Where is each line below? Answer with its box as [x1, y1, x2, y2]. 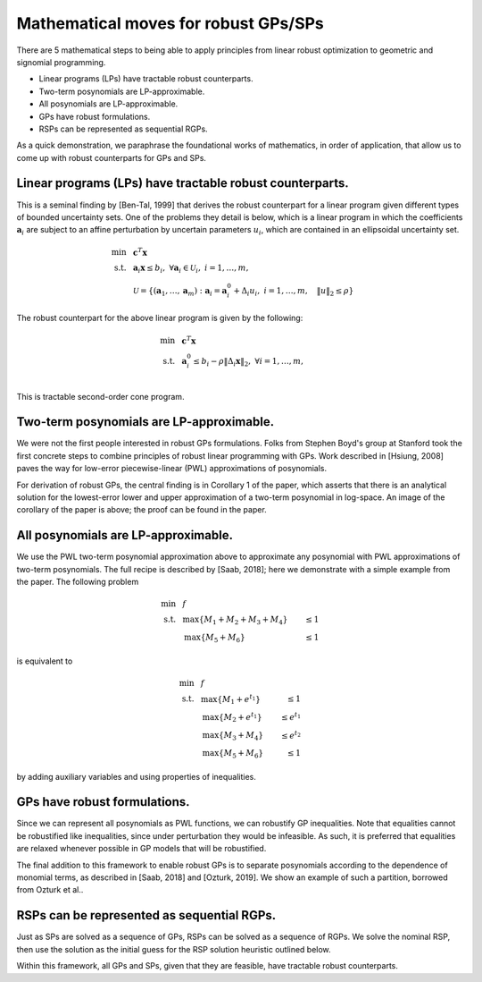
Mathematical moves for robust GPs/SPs [16, 13, 325, 33]
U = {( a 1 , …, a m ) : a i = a [132, 285, 228, 298]
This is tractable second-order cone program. [16, 391, 185, 402]
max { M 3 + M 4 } [202, 730, 264, 742]
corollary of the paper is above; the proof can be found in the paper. [16, 504, 267, 515]
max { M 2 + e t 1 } [202, 711, 262, 724]
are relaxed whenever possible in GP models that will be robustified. [16, 843, 267, 854]
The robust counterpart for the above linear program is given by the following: [16, 313, 303, 324]
